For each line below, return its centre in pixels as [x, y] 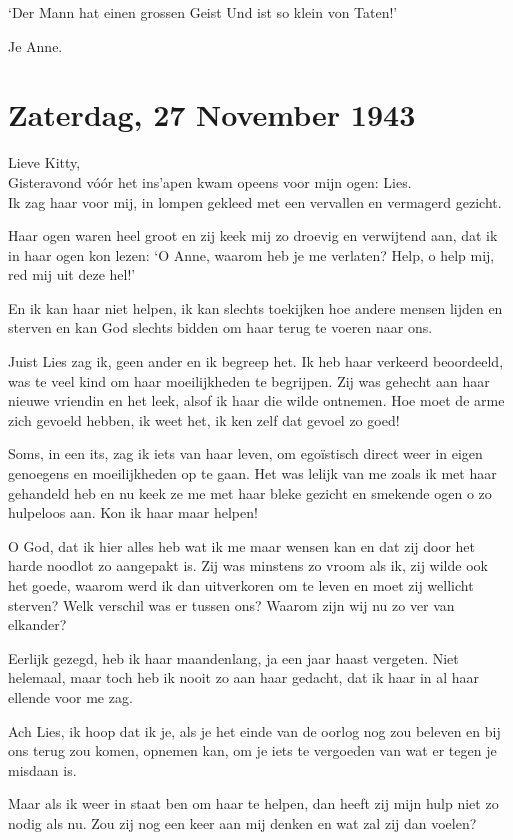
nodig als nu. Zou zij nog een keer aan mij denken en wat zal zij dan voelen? [242, 822]
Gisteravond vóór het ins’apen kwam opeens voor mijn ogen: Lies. [210, 181]
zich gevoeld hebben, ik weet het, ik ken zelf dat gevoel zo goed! [204, 419]
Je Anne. [35, 45]
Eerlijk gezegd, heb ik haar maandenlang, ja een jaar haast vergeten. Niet [233, 657]
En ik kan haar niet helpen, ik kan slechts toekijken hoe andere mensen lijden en [255, 307]
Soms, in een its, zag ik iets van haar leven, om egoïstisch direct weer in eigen [245, 453]
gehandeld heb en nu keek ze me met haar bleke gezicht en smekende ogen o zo [250, 492]
